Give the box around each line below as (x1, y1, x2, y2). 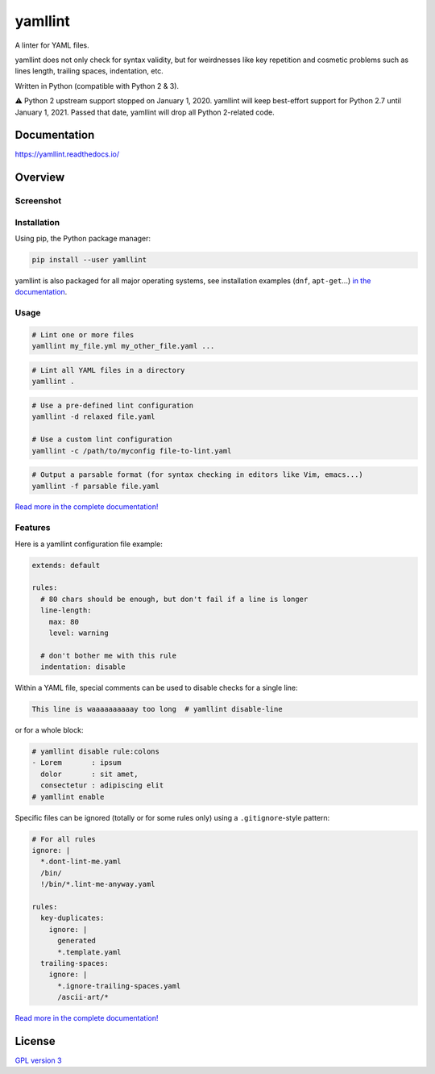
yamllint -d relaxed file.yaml (31, 412, 156, 421)
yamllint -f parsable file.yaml (31, 481, 160, 491)
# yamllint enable (31, 792, 105, 801)
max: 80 (48, 617, 80, 626)
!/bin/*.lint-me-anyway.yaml (40, 880, 156, 889)
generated (57, 936, 97, 946)
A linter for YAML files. (14, 40, 90, 50)
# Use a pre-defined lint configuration (31, 400, 193, 410)
